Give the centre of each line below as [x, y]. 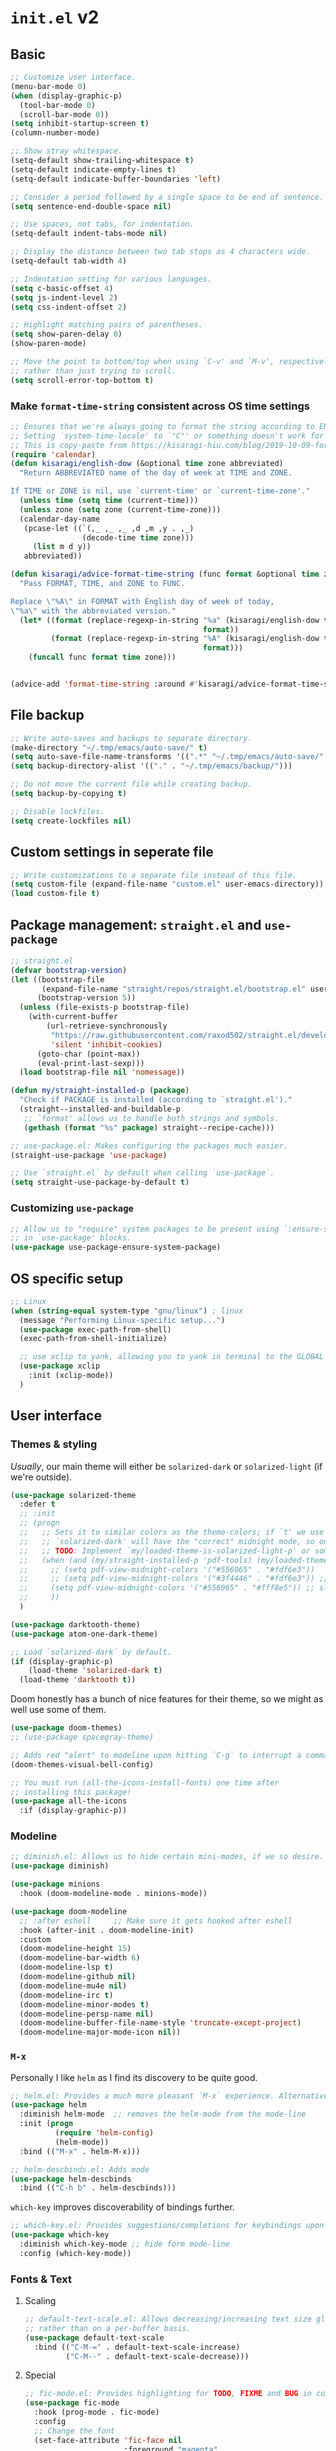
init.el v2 [55, 17]
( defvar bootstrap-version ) [69, 970]
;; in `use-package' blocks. [71, 1238]
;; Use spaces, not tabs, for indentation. [102, 224]
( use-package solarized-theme [73, 1495]
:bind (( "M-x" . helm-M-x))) [80, 2151]
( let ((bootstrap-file [57, 979]
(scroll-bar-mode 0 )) [64, 114]
